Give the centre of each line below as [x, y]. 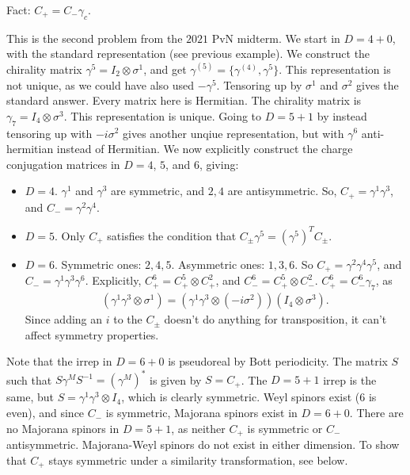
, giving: [219, 164]
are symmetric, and [158, 191]
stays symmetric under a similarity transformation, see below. [198, 460]
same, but [30, 397]
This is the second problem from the [95, 38]
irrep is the [350, 379]
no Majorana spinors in [63, 428]
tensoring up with [49, 133]
